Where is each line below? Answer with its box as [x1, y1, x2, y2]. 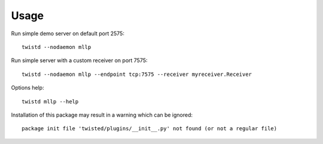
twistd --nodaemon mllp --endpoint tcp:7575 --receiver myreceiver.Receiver [22, 71, 252, 78]
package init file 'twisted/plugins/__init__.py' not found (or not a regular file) [22, 125, 278, 132]
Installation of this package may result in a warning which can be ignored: [11, 111, 193, 118]
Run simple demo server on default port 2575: [11, 30, 125, 37]
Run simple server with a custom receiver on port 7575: [11, 57, 148, 64]
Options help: [11, 84, 44, 91]
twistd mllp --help [22, 98, 79, 105]
